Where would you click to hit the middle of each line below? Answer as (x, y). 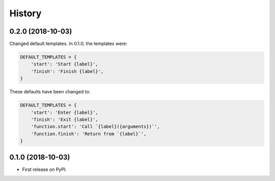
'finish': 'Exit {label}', (65, 119)
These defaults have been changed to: (50, 92)
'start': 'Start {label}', (65, 64)
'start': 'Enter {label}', (65, 112)
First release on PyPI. (45, 169)
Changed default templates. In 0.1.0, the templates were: (68, 44)
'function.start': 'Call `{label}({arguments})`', (95, 127)
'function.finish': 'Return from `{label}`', (89, 134)
